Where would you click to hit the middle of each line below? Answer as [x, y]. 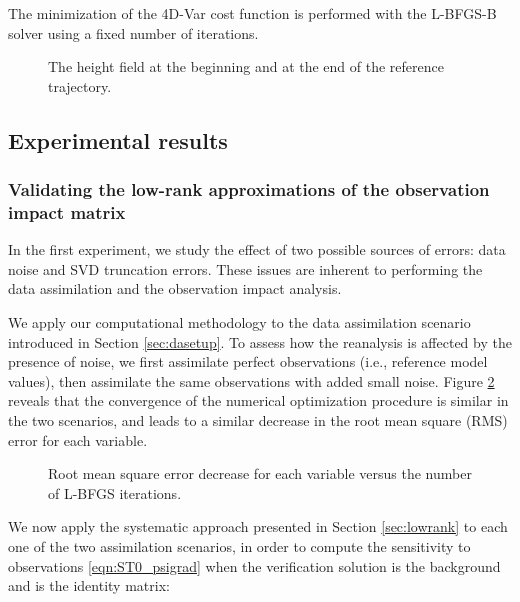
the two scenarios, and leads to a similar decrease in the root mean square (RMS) [258, 420]
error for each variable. [78, 439]
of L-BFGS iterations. [115, 492]
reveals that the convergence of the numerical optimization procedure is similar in [258, 400]
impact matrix [67, 212]
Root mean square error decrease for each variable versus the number [260, 473]
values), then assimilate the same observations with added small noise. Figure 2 [251, 380]
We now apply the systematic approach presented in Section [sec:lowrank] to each [258, 526]
